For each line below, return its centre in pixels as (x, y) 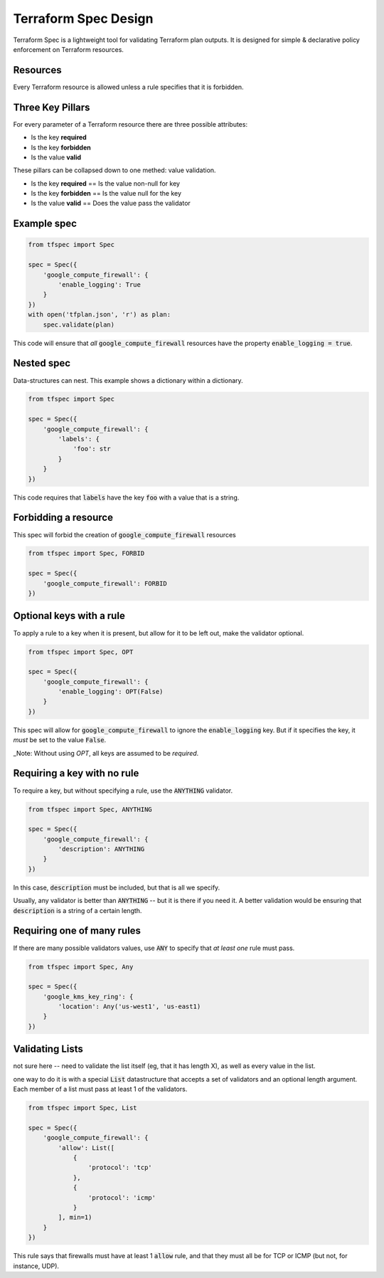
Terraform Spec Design (83, 19)
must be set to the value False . (60, 740)
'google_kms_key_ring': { (88, 997)
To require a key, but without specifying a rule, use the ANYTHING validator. (123, 791)
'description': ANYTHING (101, 849)
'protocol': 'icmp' (122, 1198)
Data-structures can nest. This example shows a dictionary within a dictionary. (128, 380)
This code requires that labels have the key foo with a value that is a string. (126, 497)
